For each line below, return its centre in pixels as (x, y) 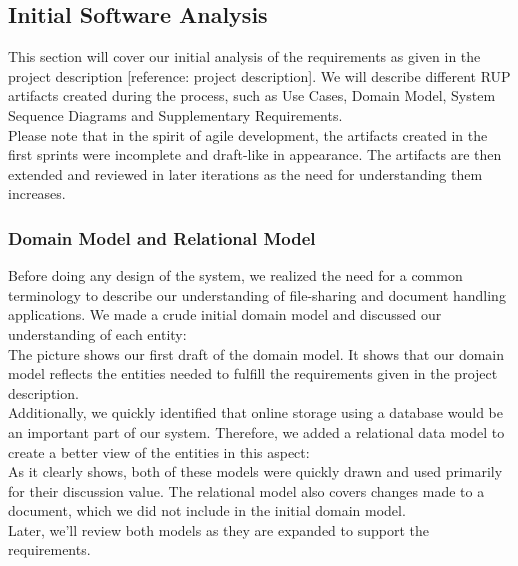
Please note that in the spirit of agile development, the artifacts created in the (248, 134)
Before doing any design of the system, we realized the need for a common (235, 275)
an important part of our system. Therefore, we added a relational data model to (256, 431)
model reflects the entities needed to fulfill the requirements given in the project (253, 373)
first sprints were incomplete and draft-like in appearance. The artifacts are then (255, 154)
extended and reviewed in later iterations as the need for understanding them (245, 173)
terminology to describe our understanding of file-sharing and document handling (257, 294)
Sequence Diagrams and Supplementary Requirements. (175, 114)
